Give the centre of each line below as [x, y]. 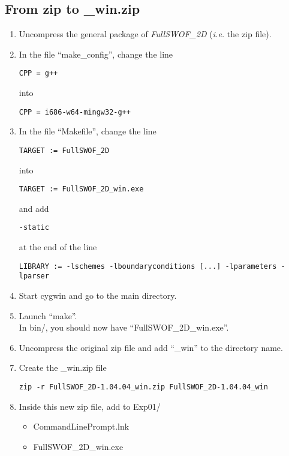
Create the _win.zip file [63, 367]
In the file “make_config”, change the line [96, 54]
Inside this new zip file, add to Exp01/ [90, 406]
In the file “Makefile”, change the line [88, 131]
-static [34, 228]
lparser [34, 276]
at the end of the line [58, 247]
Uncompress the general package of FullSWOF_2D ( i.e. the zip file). [145, 34]
